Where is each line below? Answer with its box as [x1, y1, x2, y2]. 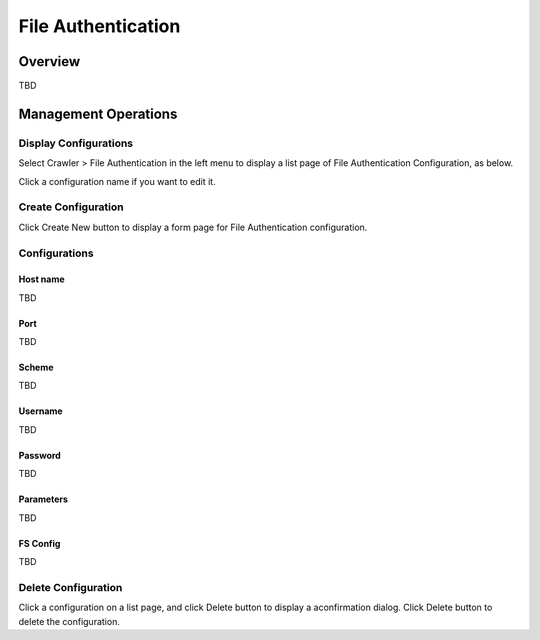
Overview [18, 53, 81, 70]
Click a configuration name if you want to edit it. [18, 175, 216, 187]
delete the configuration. [18, 615, 120, 627]
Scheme [18, 361, 54, 374]
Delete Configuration [18, 580, 123, 594]
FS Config [18, 537, 61, 549]
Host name [18, 273, 65, 285]
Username [18, 405, 64, 417]
